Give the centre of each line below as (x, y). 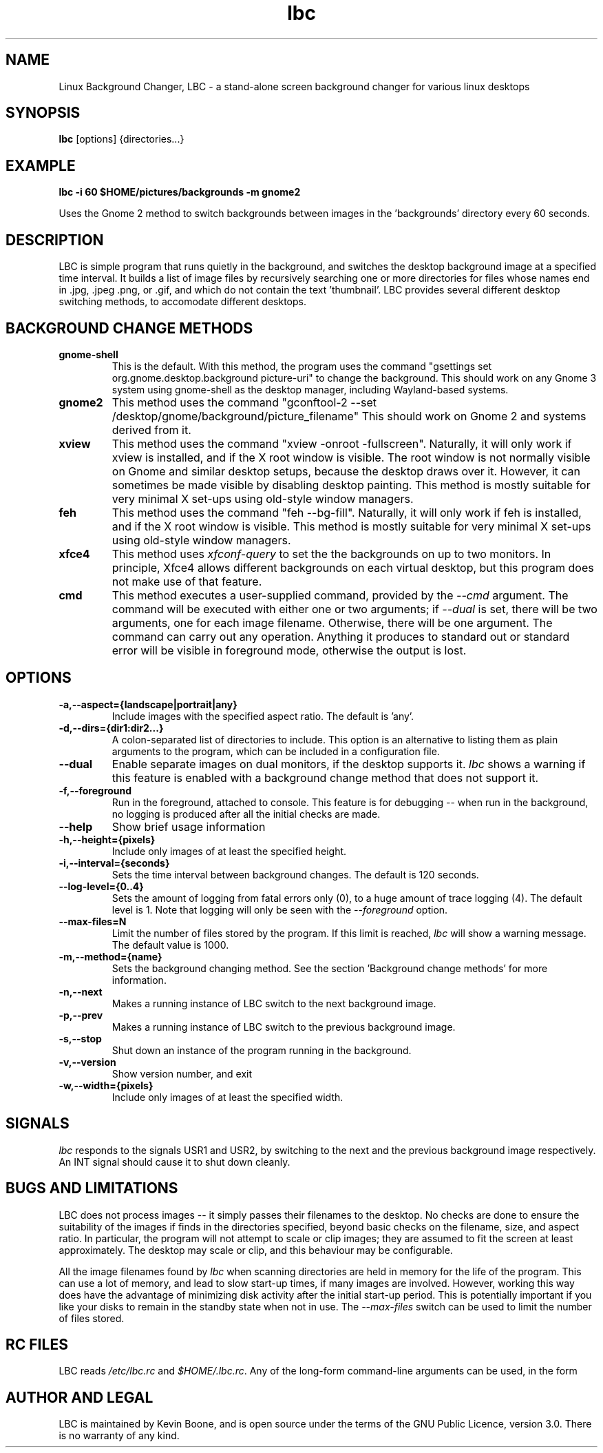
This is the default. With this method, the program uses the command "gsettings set (302, 366)
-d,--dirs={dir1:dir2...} (111, 728)
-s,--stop (80, 1038)
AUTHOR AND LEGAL (80, 1397)
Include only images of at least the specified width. (228, 1097)
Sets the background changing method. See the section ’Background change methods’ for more (330, 968)
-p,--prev (81, 1015)
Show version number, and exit (182, 1073)
